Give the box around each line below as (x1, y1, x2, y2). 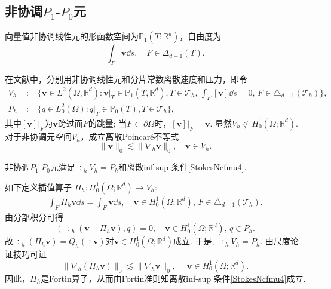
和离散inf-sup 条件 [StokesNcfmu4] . (118, 161, 247, 173)
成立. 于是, (173, 235, 214, 247)
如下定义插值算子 (5, 180, 72, 193)
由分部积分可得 (5, 210, 63, 223)
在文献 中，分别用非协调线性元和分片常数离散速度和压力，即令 (5, 73, 247, 85)
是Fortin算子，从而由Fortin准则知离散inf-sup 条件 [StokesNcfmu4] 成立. (41, 272, 306, 284)
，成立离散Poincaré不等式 (80, 130, 179, 142)
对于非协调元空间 (5, 130, 72, 142)
